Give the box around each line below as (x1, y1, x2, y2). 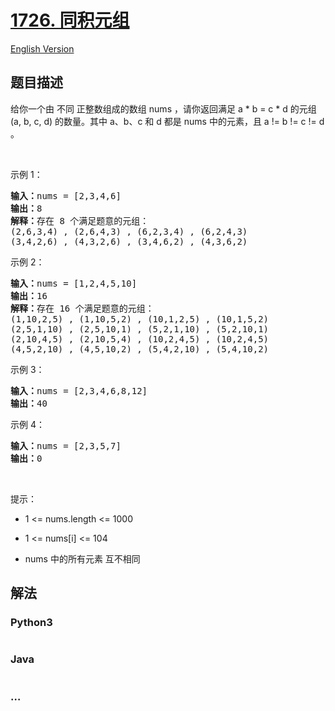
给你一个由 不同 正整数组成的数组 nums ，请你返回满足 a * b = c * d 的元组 (10, 102, 317, 115)
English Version (10, 42, 75, 55)
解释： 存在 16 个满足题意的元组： (10, 302, 155, 314)
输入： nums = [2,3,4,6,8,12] (10, 385, 148, 396)
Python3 (10, 616, 53, 630)
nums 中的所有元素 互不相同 (24, 552, 141, 565)
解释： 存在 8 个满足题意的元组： (10, 215, 150, 226)
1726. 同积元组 (10, 9, 130, 32)
